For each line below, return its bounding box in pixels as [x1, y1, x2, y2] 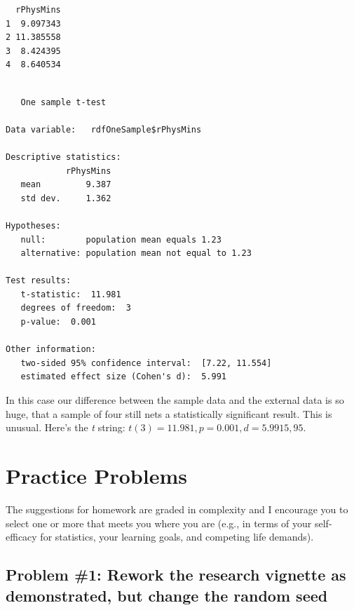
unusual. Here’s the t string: [6, 420, 125, 435]
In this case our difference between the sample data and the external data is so [6, 393, 344, 407]
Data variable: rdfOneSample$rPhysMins [6, 124, 202, 135]
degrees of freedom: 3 [20, 303, 131, 313]
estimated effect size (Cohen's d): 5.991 [20, 372, 226, 382]
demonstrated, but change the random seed [6, 584, 328, 606]
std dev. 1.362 [20, 193, 111, 203]
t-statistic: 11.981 [20, 289, 121, 299]
